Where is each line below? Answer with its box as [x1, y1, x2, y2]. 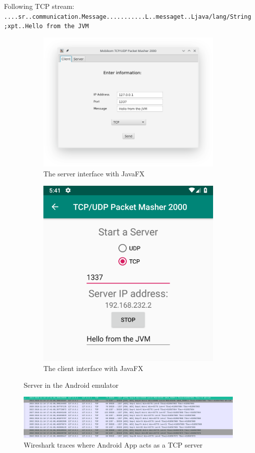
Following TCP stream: [4, 1, 74, 11]
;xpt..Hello [4, 23, 43, 30]
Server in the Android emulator [24, 379, 119, 390]
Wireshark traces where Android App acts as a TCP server [24, 440, 203, 450]
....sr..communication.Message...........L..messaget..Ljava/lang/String [4, 13, 252, 20]
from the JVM [46, 23, 89, 30]
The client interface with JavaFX [43, 363, 144, 373]
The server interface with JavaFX [43, 168, 145, 179]
